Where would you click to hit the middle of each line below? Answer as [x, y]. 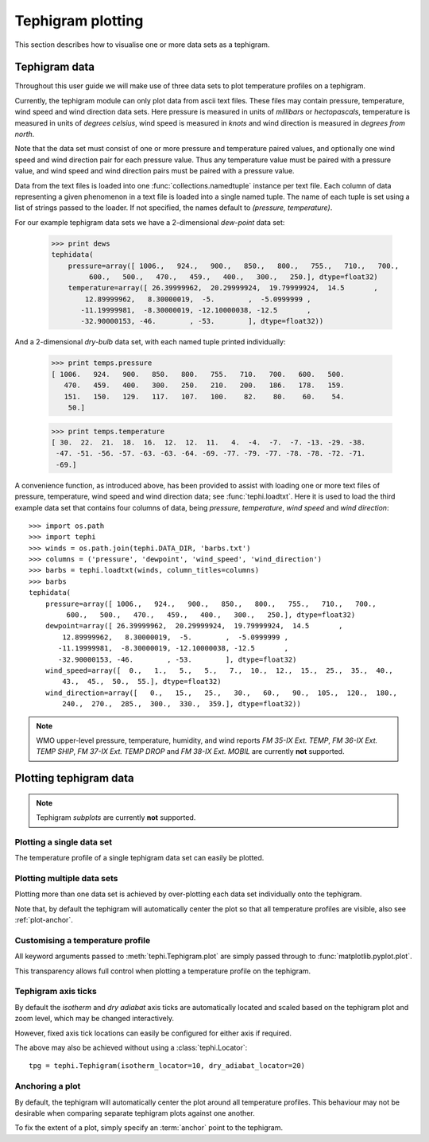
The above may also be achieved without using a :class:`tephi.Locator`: [131, 1048]
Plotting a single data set [64, 841]
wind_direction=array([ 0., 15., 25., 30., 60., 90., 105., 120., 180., [221, 693]
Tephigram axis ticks [56, 992]
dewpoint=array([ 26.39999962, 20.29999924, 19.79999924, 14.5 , [194, 626]
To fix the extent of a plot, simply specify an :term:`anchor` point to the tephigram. [149, 1128]
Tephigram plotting [79, 21]
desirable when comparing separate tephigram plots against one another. [135, 1113]
